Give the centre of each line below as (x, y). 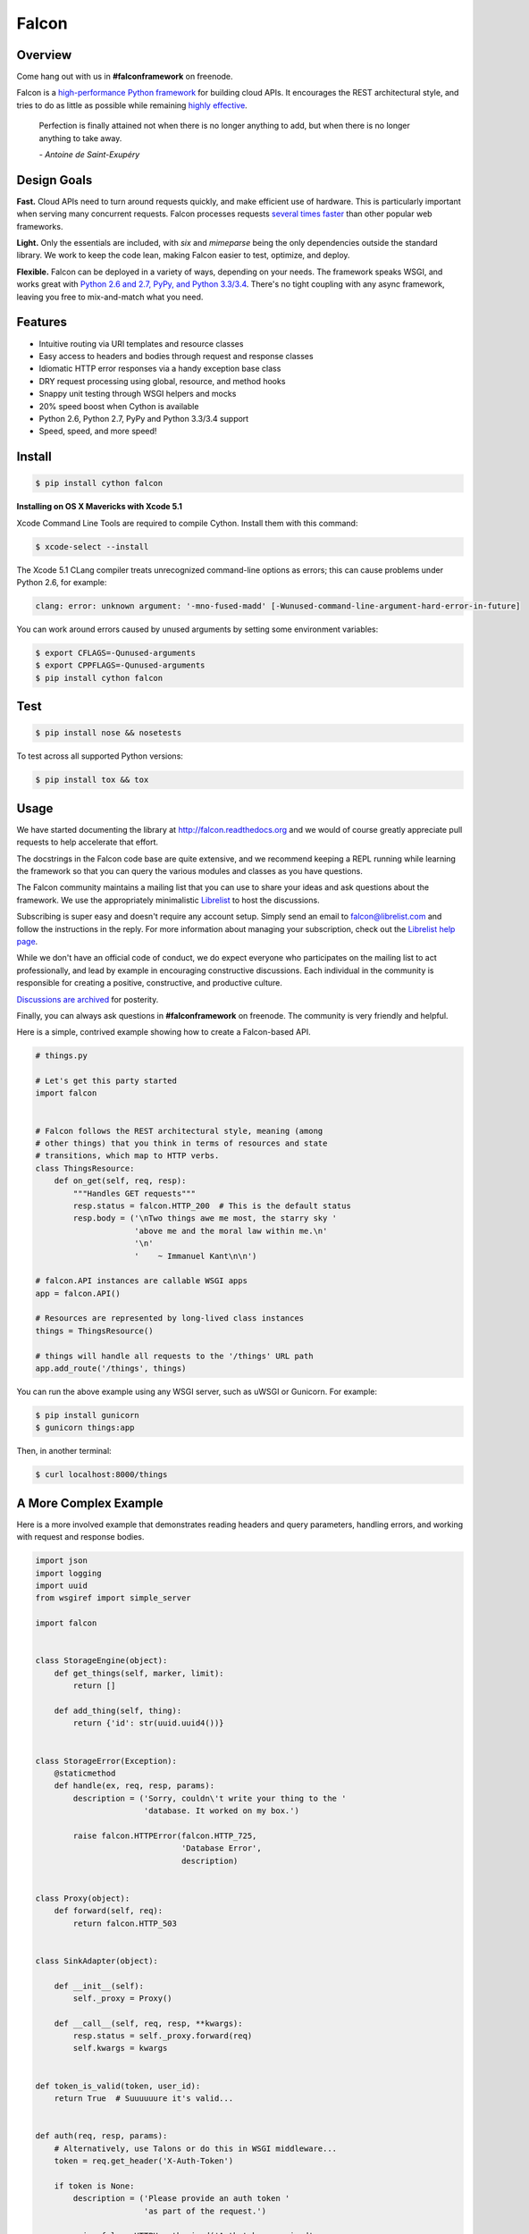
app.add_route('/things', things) (111, 1369)
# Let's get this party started (106, 1081)
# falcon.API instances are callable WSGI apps (141, 1281)
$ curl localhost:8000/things (101, 1475)
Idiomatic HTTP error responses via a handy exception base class (160, 369)
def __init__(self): (99, 1986)
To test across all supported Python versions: (100, 756)
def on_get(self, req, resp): (120, 1181)
